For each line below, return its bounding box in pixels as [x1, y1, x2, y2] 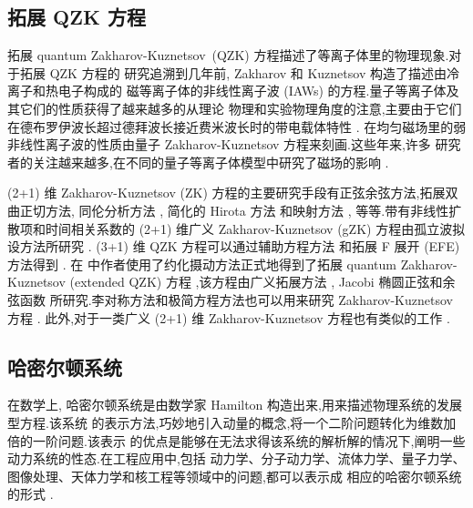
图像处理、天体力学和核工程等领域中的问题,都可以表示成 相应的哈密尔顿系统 [7, 466, 462, 485]
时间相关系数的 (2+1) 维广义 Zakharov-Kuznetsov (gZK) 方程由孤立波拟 [45, 218, 466, 238]
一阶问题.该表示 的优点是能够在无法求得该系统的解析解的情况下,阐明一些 [32, 431, 466, 450]
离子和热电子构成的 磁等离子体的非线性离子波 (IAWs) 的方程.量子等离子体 [7, 81, 447, 100]
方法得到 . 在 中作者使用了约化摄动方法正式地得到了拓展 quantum [7, 254, 397, 273]
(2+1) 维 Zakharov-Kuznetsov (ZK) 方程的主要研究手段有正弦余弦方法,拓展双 [7, 183, 458, 202]
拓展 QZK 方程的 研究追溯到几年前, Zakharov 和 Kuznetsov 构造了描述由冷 [19, 63, 459, 82]
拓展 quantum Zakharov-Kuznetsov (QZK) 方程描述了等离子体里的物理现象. [7, 46, 449, 65]
